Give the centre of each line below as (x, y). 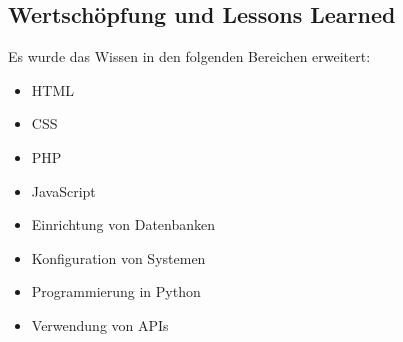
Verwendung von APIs (100, 324)
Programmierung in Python (116, 291)
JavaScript (63, 190)
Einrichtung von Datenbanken (123, 224)
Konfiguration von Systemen (118, 257)
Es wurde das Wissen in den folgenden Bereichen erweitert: (189, 56)
